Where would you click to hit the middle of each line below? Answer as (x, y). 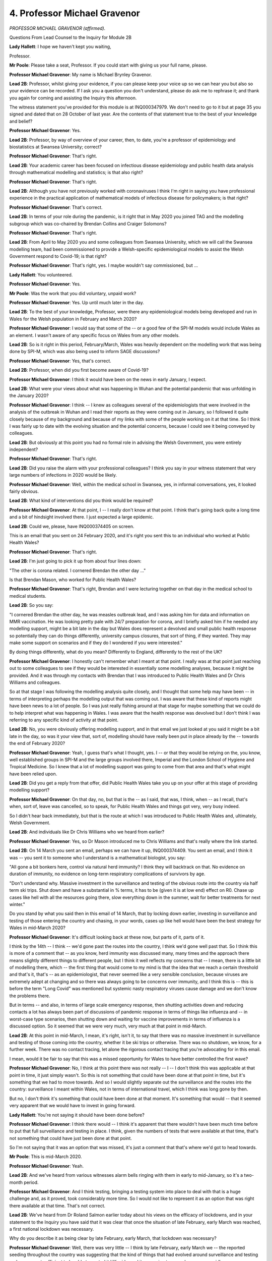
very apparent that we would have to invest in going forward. (73, 1106)
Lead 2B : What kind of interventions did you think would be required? (81, 501)
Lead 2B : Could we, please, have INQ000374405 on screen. (72, 526)
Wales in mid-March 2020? (37, 928)
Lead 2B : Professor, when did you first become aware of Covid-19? (79, 370)
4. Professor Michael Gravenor (75, 13)
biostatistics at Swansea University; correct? (55, 147)
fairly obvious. (24, 491)
